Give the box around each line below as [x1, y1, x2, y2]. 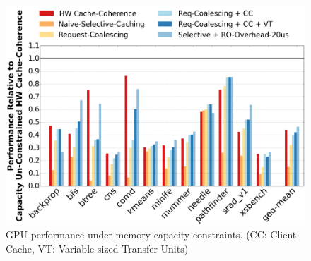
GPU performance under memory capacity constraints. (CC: [6, 227, 267, 242]
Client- [270, 227, 300, 242]
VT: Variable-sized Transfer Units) [37, 241, 189, 255]
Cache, [6, 241, 35, 255]
